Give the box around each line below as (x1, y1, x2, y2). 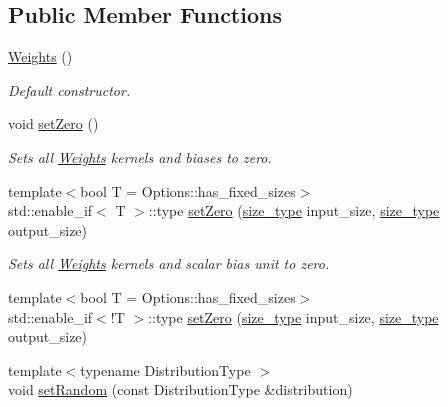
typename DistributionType (80, 359, 251, 380)
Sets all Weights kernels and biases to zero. (8, 146, 272, 167)
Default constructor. (8, 79, 131, 100)
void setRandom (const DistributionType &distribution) (8, 379, 353, 400)
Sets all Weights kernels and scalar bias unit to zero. (8, 253, 330, 274)
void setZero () (8, 113, 99, 134)
